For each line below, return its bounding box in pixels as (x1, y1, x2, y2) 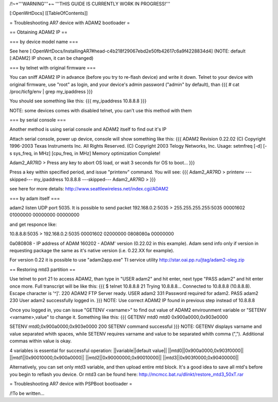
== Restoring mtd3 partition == (9, 266, 76, 272)
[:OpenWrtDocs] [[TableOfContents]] (9, 10, 88, 16)
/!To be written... (9, 390, 45, 396)
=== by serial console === (9, 117, 66, 123)
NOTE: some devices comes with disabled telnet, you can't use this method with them (9, 107, 192, 113)
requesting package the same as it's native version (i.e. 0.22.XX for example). (9, 247, 175, 253)
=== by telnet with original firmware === (9, 64, 96, 71)
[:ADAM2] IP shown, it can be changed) (9, 55, 94, 61)
